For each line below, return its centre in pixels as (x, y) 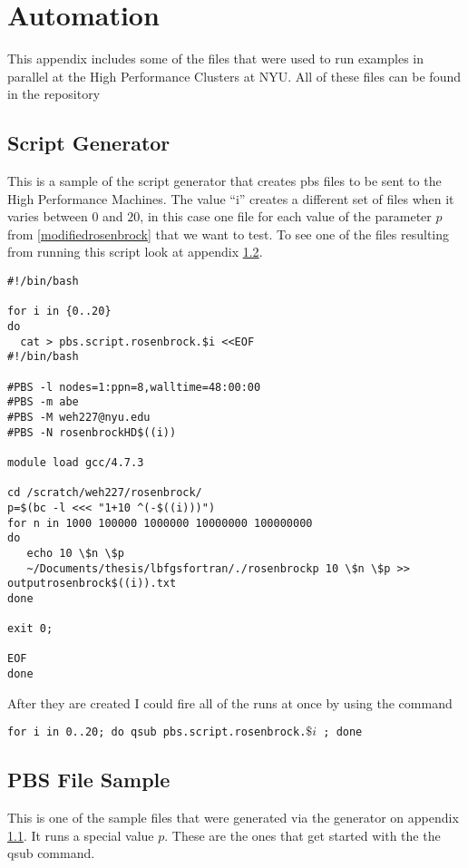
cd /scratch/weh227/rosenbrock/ (105, 493)
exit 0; (30, 629)
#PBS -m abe (43, 402)
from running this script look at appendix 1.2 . (135, 252)
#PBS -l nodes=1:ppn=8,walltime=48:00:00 (134, 387)
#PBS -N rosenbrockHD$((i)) (92, 432)
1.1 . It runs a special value (81, 835)
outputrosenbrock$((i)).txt (92, 584)
